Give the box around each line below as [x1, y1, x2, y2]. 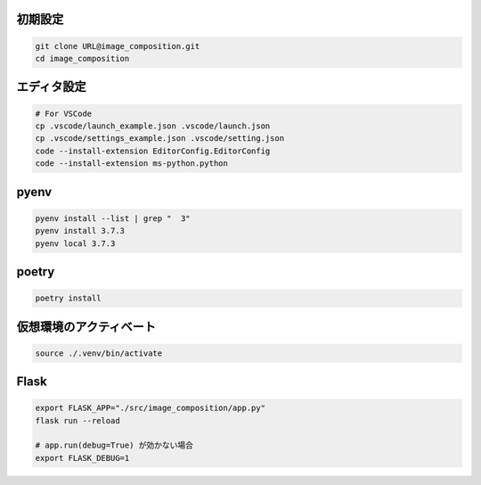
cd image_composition [35, 53, 130, 63]
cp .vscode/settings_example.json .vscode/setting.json [35, 134, 285, 144]
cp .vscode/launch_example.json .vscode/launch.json [35, 120, 271, 131]
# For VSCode [35, 108, 93, 119]
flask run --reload [35, 415, 120, 425]
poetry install [35, 293, 102, 303]
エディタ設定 [16, 79, 86, 95]
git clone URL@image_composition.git [35, 41, 200, 51]
